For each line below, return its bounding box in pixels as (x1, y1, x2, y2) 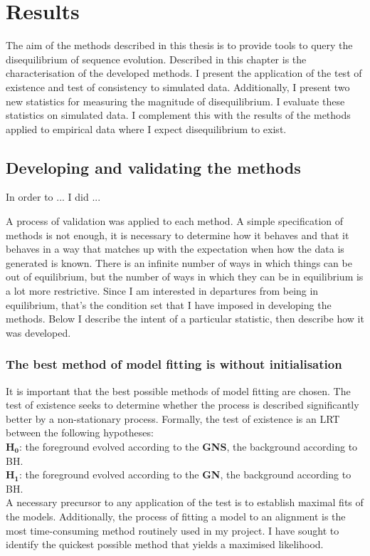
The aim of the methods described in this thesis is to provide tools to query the (6, 38, 353, 53)
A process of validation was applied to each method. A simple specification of (6, 214, 344, 229)
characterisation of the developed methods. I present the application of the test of (6, 65, 362, 80)
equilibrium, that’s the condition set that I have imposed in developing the (6, 297, 332, 312)
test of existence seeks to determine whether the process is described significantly (6, 397, 359, 412)
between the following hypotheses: (6, 425, 154, 440)
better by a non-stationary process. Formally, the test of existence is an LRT (6, 411, 340, 426)
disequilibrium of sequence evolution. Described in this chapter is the (6, 51, 307, 66)
